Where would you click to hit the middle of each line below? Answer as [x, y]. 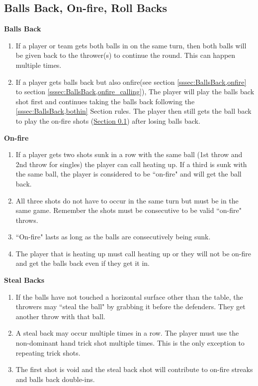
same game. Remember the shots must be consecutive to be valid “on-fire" [129, 210]
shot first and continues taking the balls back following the [105, 101]
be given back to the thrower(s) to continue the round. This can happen [126, 55]
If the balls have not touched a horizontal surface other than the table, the [129, 296]
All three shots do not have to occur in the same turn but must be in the [127, 200]
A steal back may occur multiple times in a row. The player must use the [127, 333]
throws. [27, 220]
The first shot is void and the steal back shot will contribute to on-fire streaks [134, 369]
